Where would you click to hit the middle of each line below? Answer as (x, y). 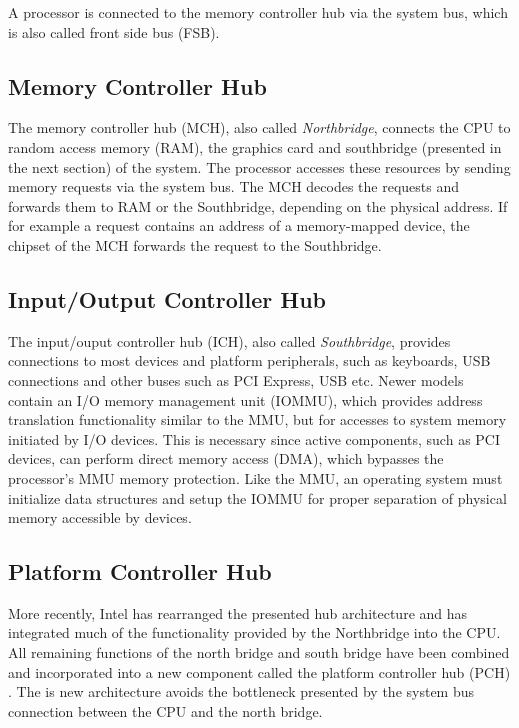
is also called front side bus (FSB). (114, 31)
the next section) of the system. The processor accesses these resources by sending (259, 166)
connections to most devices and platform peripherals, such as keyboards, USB (249, 360)
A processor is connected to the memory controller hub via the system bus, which (258, 12)
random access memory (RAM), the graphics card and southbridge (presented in (255, 146)
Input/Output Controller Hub (167, 298)
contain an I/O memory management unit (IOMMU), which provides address (245, 399)
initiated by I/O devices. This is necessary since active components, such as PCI (254, 438)
